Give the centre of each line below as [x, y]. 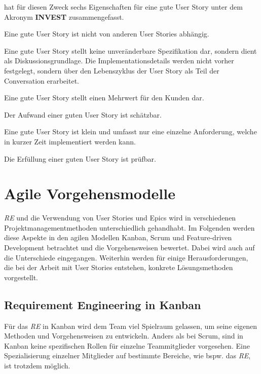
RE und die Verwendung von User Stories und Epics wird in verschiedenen [120, 218]
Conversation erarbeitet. [42, 80]
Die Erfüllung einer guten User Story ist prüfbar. [80, 158]
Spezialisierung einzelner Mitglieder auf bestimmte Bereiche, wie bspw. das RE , [127, 356]
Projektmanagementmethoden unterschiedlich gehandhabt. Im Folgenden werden [129, 227]
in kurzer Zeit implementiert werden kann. [70, 141]
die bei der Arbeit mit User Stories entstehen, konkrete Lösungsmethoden [119, 267]
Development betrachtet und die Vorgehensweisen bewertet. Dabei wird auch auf [129, 248]
